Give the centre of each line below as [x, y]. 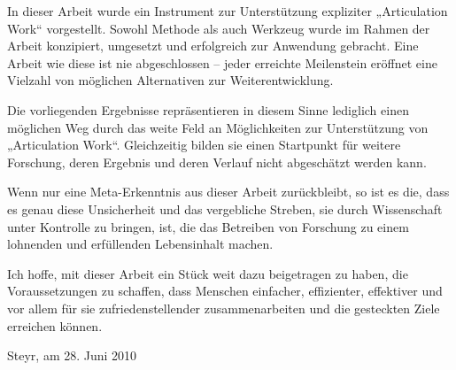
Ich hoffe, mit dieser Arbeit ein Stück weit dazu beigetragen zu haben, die [208, 273]
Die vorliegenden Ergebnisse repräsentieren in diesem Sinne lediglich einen [208, 109]
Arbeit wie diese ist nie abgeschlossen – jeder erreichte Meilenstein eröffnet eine [222, 62]
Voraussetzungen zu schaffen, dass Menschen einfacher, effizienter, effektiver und [225, 291]
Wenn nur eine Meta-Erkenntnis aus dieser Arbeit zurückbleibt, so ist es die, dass [228, 192]
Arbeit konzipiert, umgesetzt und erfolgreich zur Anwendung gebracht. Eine [213, 46]
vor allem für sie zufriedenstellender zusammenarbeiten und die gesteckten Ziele [224, 308]
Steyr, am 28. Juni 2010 [72, 355]
